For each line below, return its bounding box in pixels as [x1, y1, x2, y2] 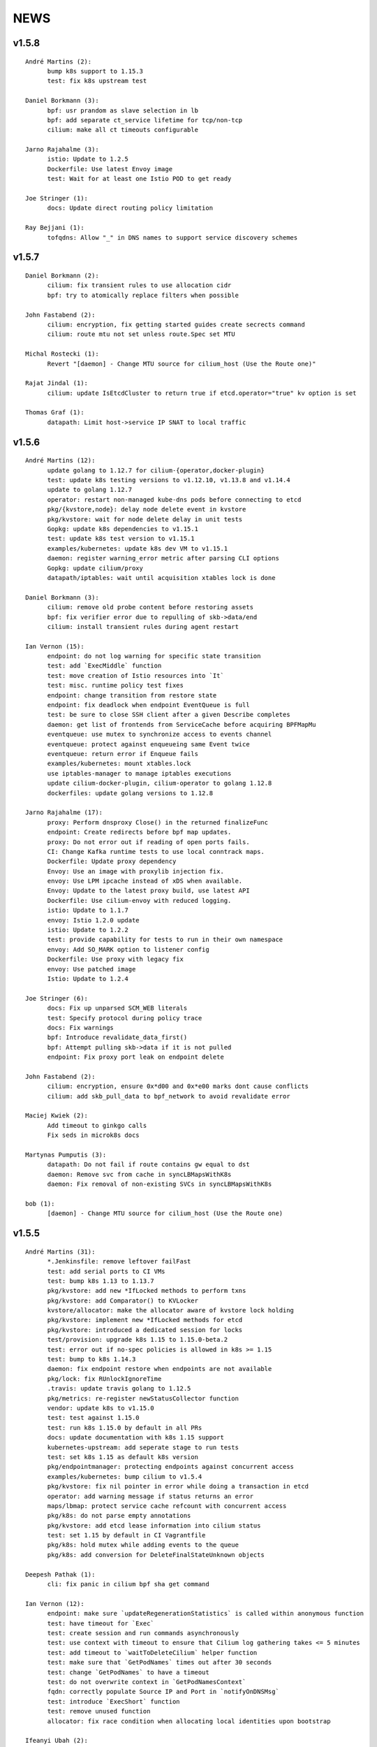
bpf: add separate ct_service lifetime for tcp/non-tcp [47, 116, 243, 124]
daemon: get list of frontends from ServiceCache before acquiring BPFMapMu [47, 720, 316, 728]
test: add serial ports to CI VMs [47, 1267, 165, 1275]
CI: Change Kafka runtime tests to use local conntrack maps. [47, 848, 265, 855]
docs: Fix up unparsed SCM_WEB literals [47, 1004, 188, 1013]
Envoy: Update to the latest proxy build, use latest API [47, 887, 251, 894]
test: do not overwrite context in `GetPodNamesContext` [47, 1678, 246, 1686]
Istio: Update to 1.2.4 [47, 975, 129, 983]
